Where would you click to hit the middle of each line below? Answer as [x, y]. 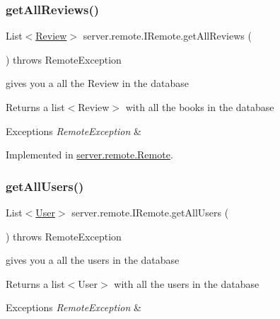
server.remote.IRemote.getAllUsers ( [150, 212]
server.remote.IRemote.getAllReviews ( [167, 36]
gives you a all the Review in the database [97, 83]
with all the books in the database [200, 107]
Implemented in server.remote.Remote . [89, 155]
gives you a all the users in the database [93, 260]
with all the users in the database [187, 283]
